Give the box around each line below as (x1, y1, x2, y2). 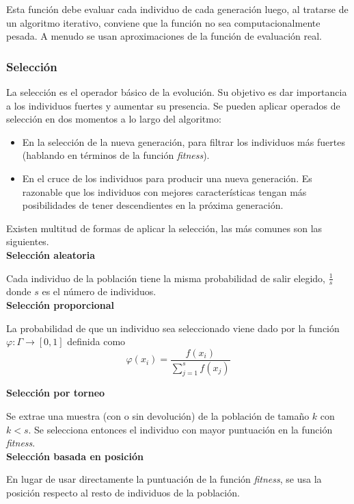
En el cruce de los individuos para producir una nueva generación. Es (22, 171, 312, 185)
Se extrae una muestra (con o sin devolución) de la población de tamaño (6, 409, 310, 423)
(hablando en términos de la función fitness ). (22, 148, 210, 162)
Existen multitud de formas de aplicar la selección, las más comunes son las (6, 220, 323, 235)
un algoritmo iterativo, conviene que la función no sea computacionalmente (6, 15, 321, 29)
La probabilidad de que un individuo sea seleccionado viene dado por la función (6, 320, 340, 335)
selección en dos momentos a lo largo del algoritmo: (6, 112, 221, 126)
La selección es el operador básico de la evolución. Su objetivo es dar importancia (6, 85, 347, 99)
